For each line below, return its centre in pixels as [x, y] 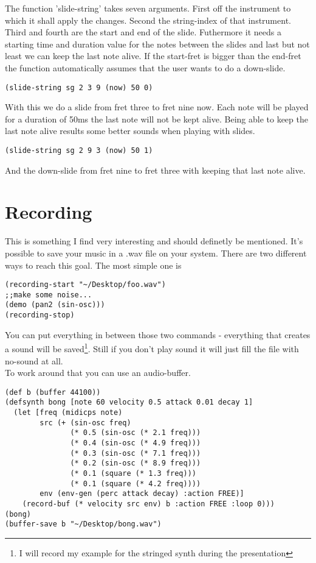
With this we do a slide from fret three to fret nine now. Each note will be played [157, 107]
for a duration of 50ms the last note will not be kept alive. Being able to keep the [156, 119]
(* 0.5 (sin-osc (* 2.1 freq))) [136, 433]
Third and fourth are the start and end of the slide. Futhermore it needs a [143, 32]
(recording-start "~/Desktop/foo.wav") [85, 285]
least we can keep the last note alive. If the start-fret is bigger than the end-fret [153, 56]
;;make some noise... [49, 295]
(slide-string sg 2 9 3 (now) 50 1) [79, 150]
